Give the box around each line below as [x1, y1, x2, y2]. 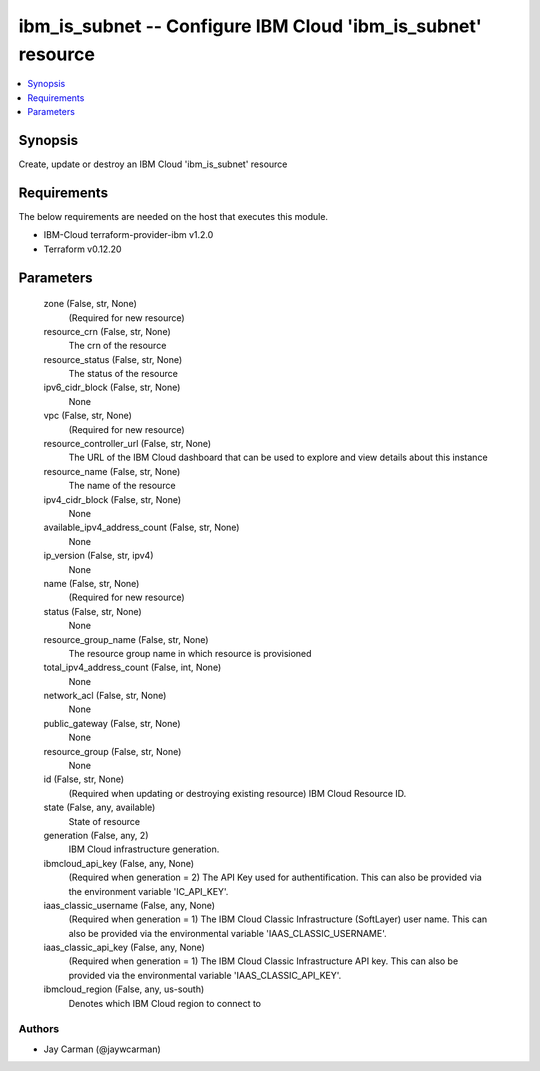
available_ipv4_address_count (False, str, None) [43, 521, 240, 534]
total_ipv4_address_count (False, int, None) [43, 661, 222, 674]
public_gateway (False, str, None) [43, 717, 181, 729]
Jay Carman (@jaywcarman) [43, 1043, 162, 1055]
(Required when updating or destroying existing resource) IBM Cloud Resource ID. [68, 787, 407, 799]
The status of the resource [68, 368, 179, 380]
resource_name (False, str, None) [43, 465, 181, 477]
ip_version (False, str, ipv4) [43, 550, 154, 562]
